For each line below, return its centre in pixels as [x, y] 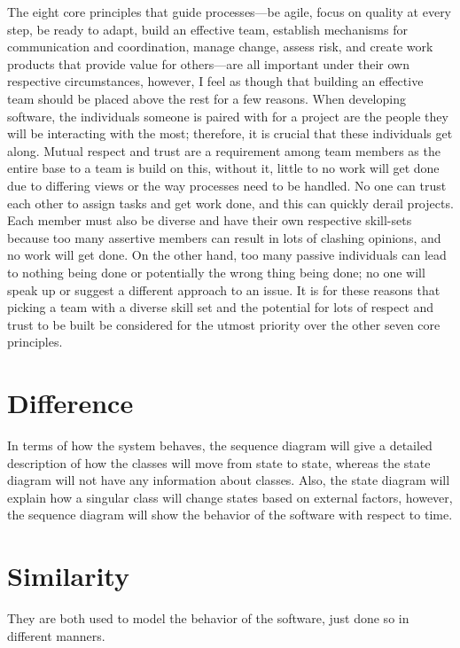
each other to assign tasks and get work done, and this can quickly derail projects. [230, 203]
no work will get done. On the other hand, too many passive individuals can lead [227, 255]
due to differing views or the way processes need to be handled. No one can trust [227, 185]
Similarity [68, 576]
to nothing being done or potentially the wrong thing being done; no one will [216, 272]
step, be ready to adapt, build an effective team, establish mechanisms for [207, 29]
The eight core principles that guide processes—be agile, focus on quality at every [230, 12]
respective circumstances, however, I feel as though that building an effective [215, 81]
